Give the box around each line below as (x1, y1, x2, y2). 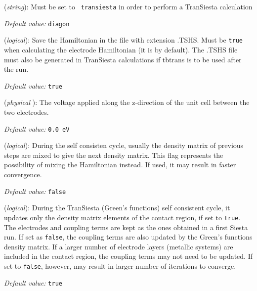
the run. (4, 64, 29, 74)
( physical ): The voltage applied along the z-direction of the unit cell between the (4, 97, 250, 107)
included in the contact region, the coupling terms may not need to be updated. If (4, 251, 253, 261)
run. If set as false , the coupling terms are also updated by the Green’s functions (4, 232, 253, 242)
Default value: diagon (4, 18, 70, 28)
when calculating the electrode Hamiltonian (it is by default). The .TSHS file (4, 44, 238, 54)
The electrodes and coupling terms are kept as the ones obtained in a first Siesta (4, 222, 248, 232)
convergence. (4, 169, 42, 180)
